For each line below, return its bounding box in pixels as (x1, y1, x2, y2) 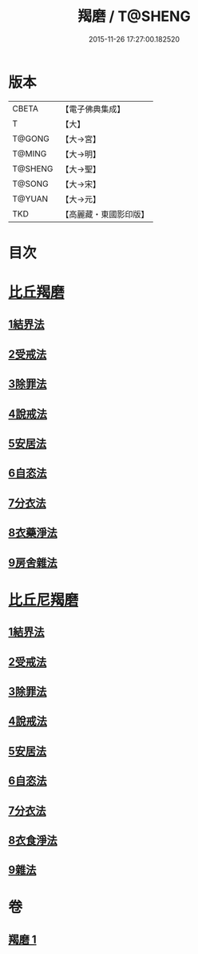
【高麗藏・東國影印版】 (61, 208, 149, 220)
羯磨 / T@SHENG (77, 7, 191, 26)
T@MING (12, 148, 47, 159)
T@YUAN (12, 193, 49, 204)
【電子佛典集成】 (61, 103, 125, 115)
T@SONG (12, 178, 49, 189)
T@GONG (12, 133, 49, 144)
